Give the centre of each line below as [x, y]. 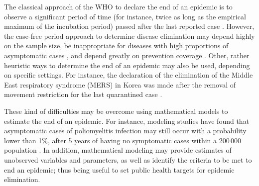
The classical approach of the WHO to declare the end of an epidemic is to [118, 6]
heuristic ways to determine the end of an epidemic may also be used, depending [127, 65]
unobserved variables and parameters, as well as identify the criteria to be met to [128, 159]
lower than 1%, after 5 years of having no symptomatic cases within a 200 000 [123, 140]
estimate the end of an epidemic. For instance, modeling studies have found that [127, 121]
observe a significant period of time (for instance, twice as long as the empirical [125, 16]
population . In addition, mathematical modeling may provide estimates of [118, 150]
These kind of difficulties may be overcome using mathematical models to [116, 111]
